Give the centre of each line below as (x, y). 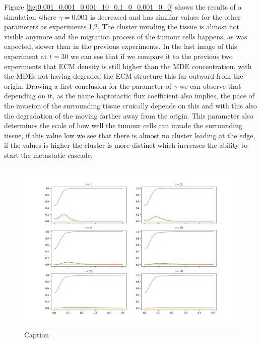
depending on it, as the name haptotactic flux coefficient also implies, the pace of (129, 96)
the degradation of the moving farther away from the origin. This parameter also (129, 115)
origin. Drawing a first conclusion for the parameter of (88, 85)
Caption (37, 334)
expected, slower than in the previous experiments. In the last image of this (121, 46)
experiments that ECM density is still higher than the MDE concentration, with (128, 66)
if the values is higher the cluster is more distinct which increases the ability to (126, 145)
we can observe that (210, 85)
